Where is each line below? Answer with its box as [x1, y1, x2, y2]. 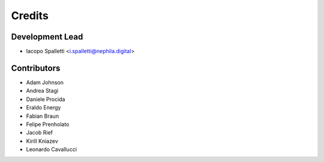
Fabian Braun [26, 112, 59, 120]
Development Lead [11, 32, 83, 42]
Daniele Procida [26, 96, 65, 103]
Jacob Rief [26, 129, 53, 136]
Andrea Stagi [26, 87, 59, 94]
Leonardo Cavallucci [26, 146, 77, 153]
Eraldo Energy [26, 104, 61, 111]
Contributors [11, 63, 61, 73]
